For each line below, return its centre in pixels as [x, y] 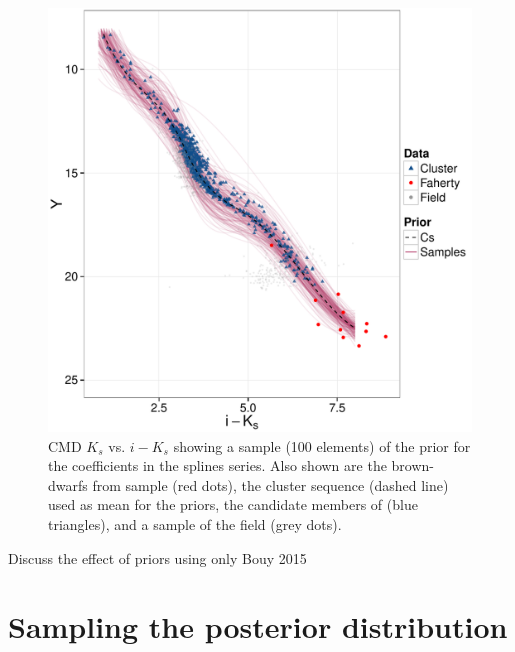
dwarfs [68, 484]
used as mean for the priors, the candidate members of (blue [233, 504]
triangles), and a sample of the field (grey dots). [195, 523]
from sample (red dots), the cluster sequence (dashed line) [270, 484]
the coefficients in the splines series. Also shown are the [217, 465]
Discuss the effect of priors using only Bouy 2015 [157, 557]
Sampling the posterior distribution [258, 626]
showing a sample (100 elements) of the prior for [322, 445]
